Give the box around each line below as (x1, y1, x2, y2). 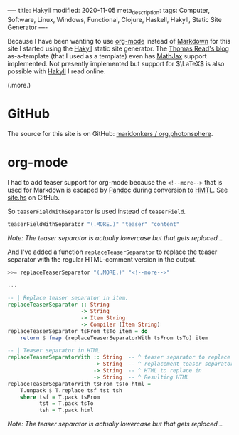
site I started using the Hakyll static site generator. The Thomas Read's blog (7, 44, 230, 53)
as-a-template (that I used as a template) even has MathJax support (7, 51, 208, 60)
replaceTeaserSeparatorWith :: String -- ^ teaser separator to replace (7, 354, 231, 361)
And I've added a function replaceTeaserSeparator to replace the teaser (7, 247, 218, 256)
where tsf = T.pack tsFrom (20, 394, 100, 401)
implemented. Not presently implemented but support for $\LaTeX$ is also (7, 59, 225, 68)
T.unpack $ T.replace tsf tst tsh (20, 387, 122, 394)
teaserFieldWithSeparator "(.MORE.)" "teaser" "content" (7, 220, 180, 227)
